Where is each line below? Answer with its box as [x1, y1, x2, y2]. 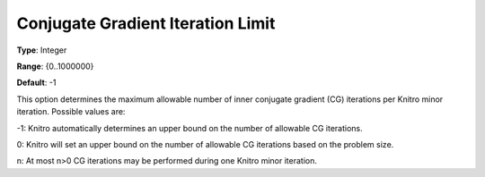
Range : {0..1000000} [16, 61, 94, 72]
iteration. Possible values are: [16, 106, 126, 117]
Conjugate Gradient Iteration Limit [16, 13, 276, 33]
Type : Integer [16, 45, 67, 55]
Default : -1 [16, 77, 57, 88]
